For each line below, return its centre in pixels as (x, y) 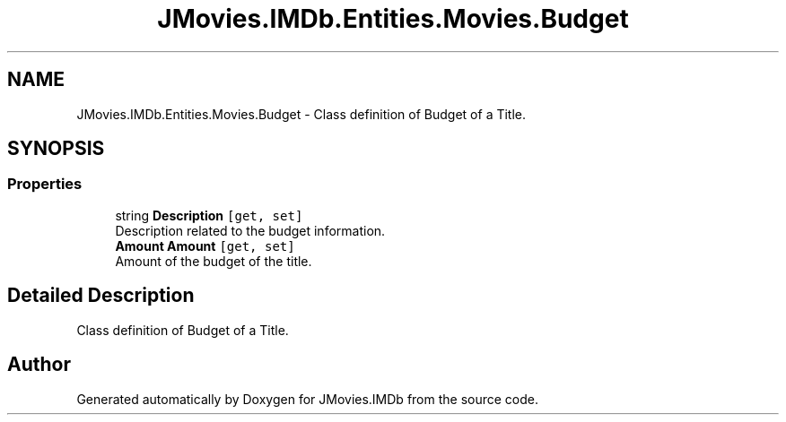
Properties (45, 184)
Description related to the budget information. (250, 230)
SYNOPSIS (56, 149)
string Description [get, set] (209, 215)
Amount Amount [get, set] (205, 245)
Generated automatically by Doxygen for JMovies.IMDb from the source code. (308, 399)
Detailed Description (101, 296)
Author (39, 365)
